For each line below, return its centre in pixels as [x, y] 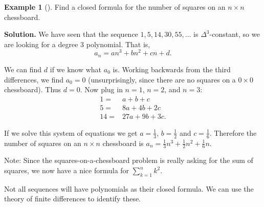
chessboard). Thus [33, 89]
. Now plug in [101, 89]
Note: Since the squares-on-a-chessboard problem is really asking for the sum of [129, 160]
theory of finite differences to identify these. [73, 199]
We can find [23, 69]
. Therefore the [233, 132]
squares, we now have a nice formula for [67, 170]
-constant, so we [235, 34]
